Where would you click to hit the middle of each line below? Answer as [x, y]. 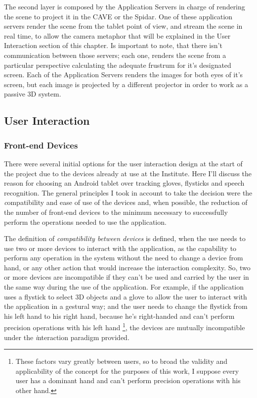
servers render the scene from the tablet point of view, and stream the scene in [123, 26]
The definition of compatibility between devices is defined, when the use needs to [125, 238]
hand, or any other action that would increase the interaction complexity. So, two [127, 267]
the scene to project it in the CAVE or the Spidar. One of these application [118, 16]
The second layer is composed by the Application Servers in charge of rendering [125, 6]
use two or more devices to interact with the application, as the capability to [120, 248]
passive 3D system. [33, 94]
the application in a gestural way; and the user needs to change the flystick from [126, 306]
